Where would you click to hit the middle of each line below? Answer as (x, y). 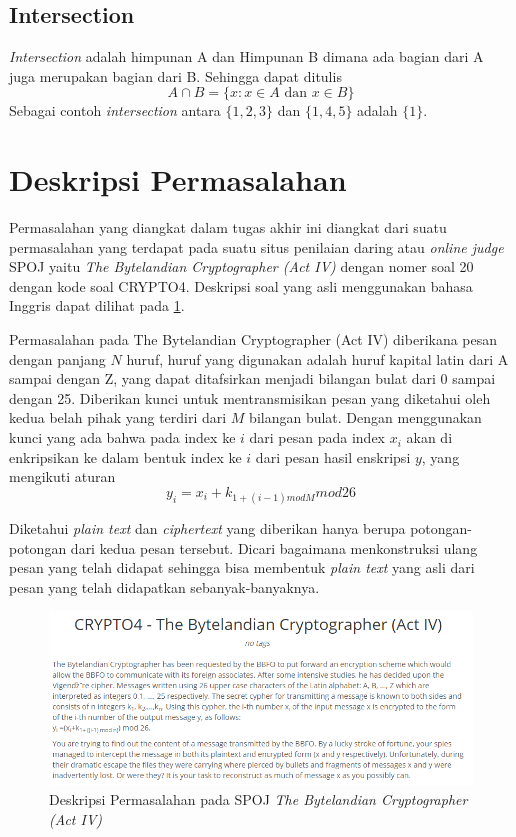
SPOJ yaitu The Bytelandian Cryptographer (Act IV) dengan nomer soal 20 (241, 266)
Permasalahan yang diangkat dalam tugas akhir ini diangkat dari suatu (228, 227)
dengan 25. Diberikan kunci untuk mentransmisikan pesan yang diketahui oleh (250, 397)
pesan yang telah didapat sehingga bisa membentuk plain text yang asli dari (242, 567)
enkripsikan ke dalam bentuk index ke (125, 456)
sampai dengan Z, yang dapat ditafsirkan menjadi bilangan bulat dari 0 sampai (252, 378)
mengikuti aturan (62, 476)
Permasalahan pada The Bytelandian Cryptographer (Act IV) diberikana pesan (253, 339)
